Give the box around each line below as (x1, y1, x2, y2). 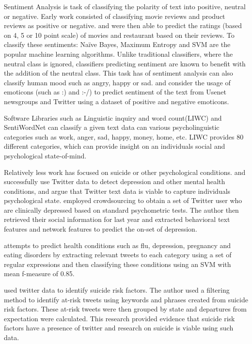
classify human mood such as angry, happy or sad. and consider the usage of (4, 77, 231, 87)
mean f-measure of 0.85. (4, 268, 75, 279)
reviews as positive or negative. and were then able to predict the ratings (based (4, 20, 242, 31)
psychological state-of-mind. (4, 150, 87, 160)
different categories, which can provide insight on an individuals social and (4, 141, 225, 151)
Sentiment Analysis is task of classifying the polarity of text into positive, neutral (4, 1, 246, 11)
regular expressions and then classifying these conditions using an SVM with (4, 259, 231, 269)
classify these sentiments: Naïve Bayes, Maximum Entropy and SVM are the (4, 39, 231, 49)
